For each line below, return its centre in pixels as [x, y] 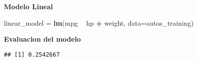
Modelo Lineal [28, 6]
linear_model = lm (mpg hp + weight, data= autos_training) [99, 23]
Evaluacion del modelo [43, 39]
